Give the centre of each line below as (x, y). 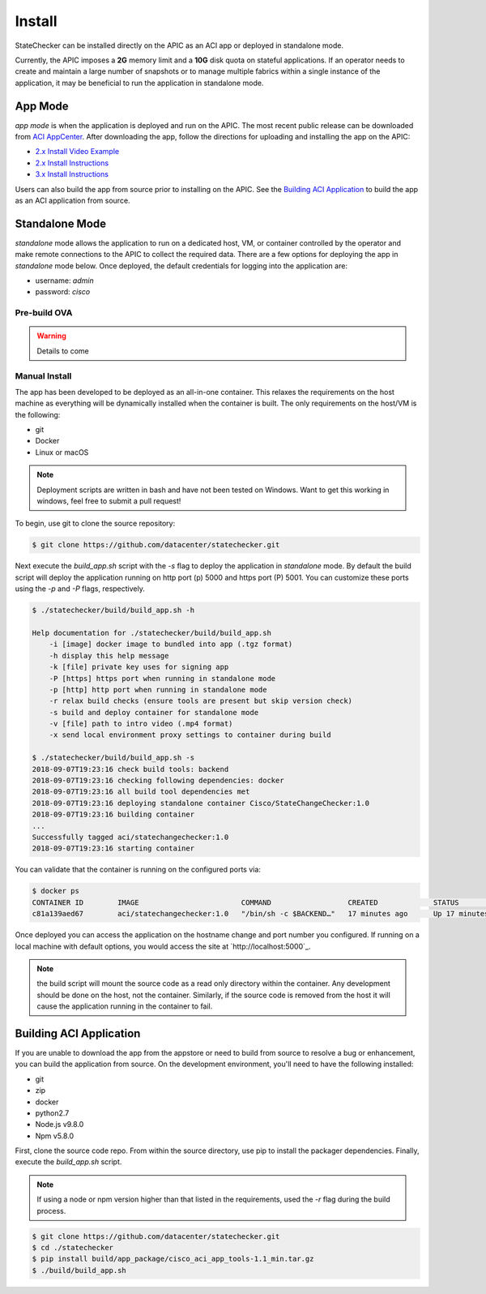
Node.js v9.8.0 (60, 1125)
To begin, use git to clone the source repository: (95, 524)
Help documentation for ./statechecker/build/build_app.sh (151, 633)
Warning (51, 336)
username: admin (64, 281)
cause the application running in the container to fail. (125, 1006)
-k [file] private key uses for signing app (139, 667)
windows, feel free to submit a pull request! (109, 501)
